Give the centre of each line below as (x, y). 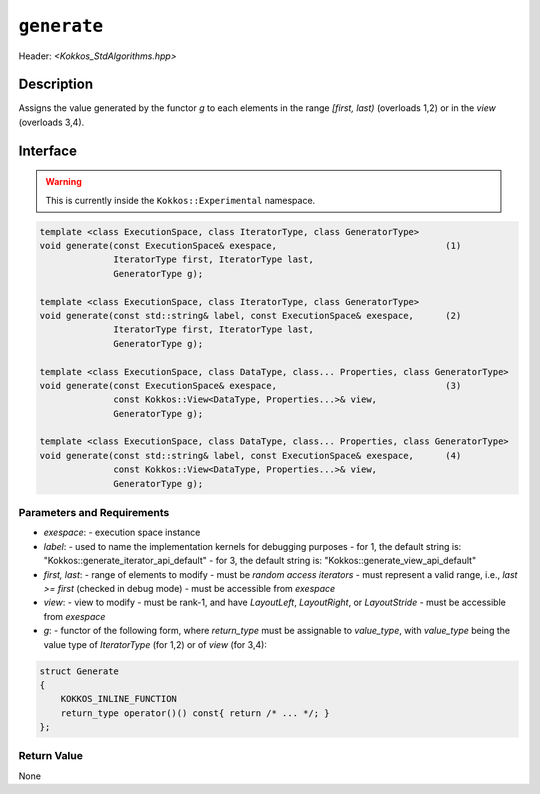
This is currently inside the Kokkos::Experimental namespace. (180, 200)
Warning (63, 182)
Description (56, 84)
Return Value (51, 756)
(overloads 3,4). (51, 122)
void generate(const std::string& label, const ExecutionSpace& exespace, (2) (250, 315)
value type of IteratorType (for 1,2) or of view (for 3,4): (155, 644)
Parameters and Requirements (94, 513)
